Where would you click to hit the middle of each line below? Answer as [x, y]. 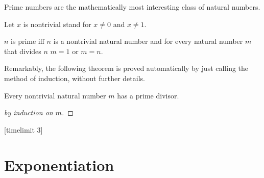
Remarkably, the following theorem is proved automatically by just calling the [126, 68]
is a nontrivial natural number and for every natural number [148, 41]
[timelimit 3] [23, 129]
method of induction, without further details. [75, 78]
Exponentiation [59, 164]
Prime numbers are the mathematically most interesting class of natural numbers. [132, 7]
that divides [23, 51]
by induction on [29, 112]
